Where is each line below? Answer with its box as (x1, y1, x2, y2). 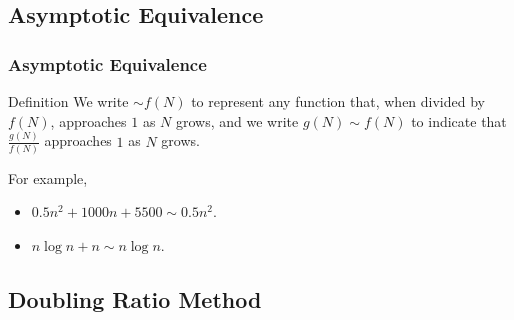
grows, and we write (175, 110, 299, 131)
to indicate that (411, 110, 507, 131)
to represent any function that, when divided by (191, 91, 485, 111)
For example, (8, 167, 88, 188)
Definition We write (8, 91, 129, 111)
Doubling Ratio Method (8, 283, 262, 314)
